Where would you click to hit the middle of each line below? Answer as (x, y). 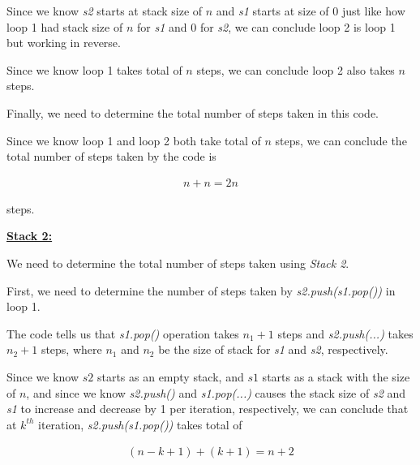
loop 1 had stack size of (65, 26)
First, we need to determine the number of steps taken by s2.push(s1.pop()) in (201, 290)
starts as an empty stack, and (170, 376)
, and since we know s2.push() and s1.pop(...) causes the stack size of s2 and (216, 392)
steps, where (71, 349)
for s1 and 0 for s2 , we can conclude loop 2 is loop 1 (266, 26)
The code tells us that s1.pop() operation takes (123, 333)
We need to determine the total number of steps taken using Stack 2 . (178, 263)
